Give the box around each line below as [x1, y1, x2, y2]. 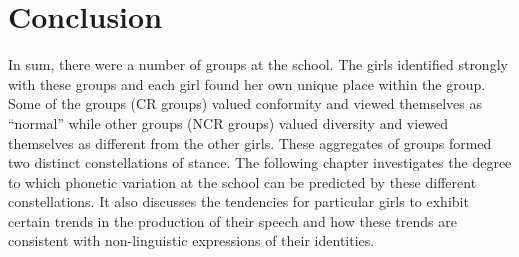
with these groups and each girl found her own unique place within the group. [8, 73, 486, 94]
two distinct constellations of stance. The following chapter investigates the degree [8, 152, 512, 173]
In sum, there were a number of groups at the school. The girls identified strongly [8, 54, 508, 75]
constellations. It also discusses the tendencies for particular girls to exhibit [8, 191, 469, 212]
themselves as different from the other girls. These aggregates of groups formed [8, 132, 492, 153]
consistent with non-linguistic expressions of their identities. [8, 230, 375, 251]
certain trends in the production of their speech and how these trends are [8, 210, 457, 231]
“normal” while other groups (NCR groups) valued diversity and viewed [8, 112, 449, 133]
